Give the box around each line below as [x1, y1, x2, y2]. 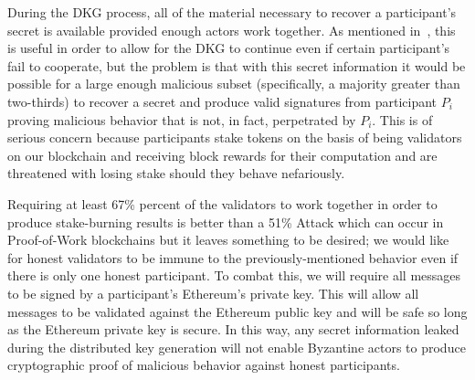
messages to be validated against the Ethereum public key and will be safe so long [7, 301, 468, 321]
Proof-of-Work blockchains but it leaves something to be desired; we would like [7, 230, 449, 249]
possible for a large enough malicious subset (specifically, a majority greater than [7, 74, 460, 93]
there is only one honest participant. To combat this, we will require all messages [7, 266, 461, 285]
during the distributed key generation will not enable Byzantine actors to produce [7, 337, 466, 356]
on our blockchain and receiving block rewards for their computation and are [7, 145, 438, 164]
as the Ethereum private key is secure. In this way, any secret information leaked [7, 320, 459, 339]
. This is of [372, 110, 433, 129]
